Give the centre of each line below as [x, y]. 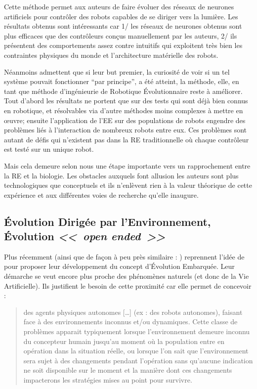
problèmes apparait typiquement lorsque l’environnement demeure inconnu [137, 331]
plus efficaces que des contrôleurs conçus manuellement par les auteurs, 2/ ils [121, 35]
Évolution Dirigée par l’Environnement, [107, 221]
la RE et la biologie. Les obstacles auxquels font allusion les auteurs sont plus [121, 175]
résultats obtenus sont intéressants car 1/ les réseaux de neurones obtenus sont [123, 26]
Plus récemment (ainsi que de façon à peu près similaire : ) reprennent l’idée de [124, 256]
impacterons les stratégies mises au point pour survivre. [108, 380]
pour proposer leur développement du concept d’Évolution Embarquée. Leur [119, 266]
